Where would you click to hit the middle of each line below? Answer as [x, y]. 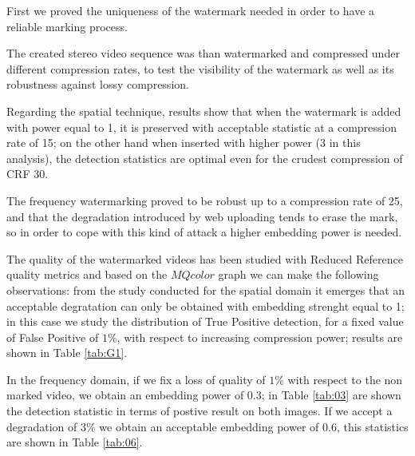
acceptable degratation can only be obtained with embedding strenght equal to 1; [206, 305]
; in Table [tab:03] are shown [331, 395]
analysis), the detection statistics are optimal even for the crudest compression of [205, 158]
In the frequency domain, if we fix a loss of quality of [136, 379]
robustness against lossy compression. [98, 84]
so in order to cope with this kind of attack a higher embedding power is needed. [204, 232]
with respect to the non [345, 379]
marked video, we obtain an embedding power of [125, 395]
